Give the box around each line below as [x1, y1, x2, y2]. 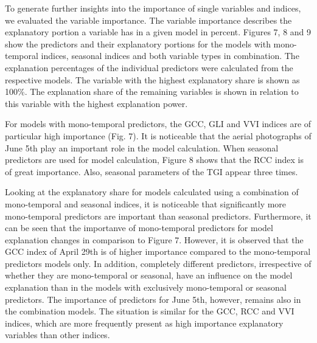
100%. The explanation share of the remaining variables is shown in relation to [5, 85, 299, 98]
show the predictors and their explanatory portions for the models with [5, 37, 271, 50]
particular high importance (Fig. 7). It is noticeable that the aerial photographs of [5, 129, 312, 142]
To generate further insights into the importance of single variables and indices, [5, 2, 301, 14]
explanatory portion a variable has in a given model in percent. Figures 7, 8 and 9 [5, 26, 312, 38]
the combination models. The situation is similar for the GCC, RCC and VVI [5, 305, 294, 317]
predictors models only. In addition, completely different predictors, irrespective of [5, 257, 312, 269]
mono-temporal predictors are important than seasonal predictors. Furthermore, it [5, 209, 312, 222]
